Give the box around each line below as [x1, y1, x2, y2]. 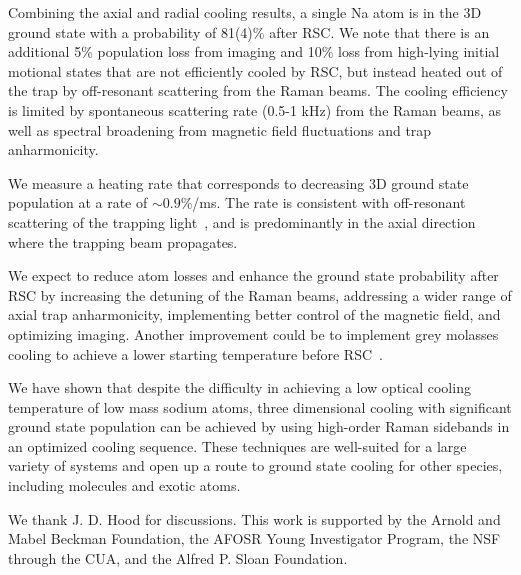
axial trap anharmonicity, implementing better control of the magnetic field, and [8, 304, 501, 325]
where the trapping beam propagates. [8, 231, 238, 252]
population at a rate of [8, 192, 148, 213]
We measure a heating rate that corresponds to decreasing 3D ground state [8, 172, 469, 193]
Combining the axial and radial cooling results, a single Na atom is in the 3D [8, 2, 482, 22]
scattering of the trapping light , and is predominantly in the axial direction [8, 211, 476, 232]
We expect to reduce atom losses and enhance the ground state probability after [8, 265, 499, 286]
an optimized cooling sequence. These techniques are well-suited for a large [8, 435, 467, 456]
